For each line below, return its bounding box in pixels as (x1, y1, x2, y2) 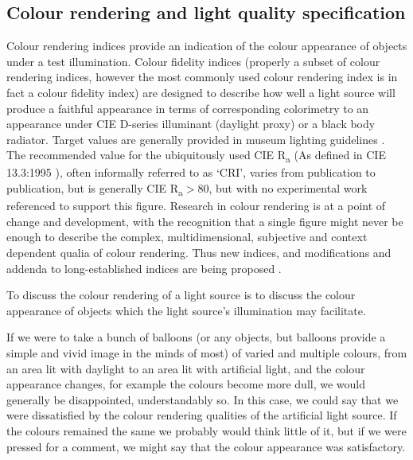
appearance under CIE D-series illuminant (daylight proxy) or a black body (6, 115, 376, 132)
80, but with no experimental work (197, 180, 368, 197)
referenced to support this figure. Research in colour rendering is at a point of (6, 197, 386, 214)
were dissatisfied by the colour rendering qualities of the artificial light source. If (6, 407, 397, 423)
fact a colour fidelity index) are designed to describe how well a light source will (6, 84, 395, 100)
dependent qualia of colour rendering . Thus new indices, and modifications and (6, 244, 392, 260)
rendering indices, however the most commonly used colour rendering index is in (6, 68, 398, 85)
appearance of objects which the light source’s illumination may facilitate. (6, 302, 366, 318)
